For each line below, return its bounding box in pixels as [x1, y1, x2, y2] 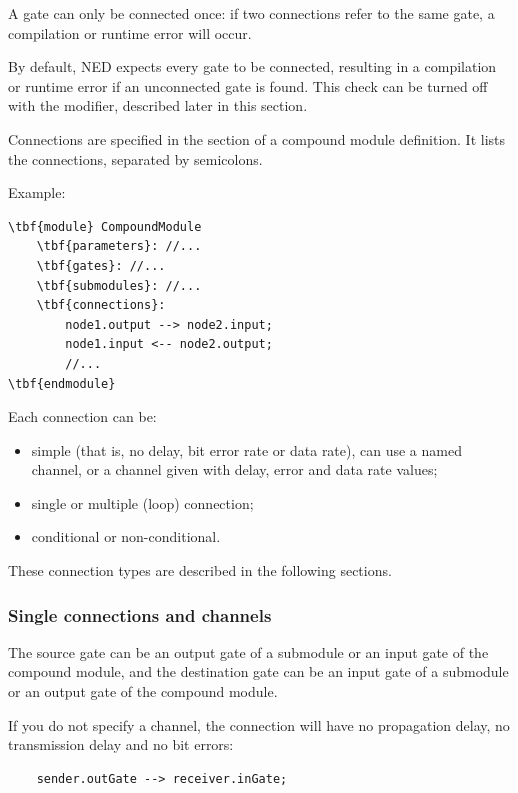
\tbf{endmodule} [8, 376, 116, 391]
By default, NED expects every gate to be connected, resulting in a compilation [8, 56, 497, 77]
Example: [8, 182, 66, 203]
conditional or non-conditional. [31, 526, 221, 547]
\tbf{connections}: [36, 298, 166, 313]
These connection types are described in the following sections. [8, 560, 392, 581]
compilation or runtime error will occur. [8, 22, 252, 43]
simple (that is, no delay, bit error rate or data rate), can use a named [31, 439, 462, 460]
